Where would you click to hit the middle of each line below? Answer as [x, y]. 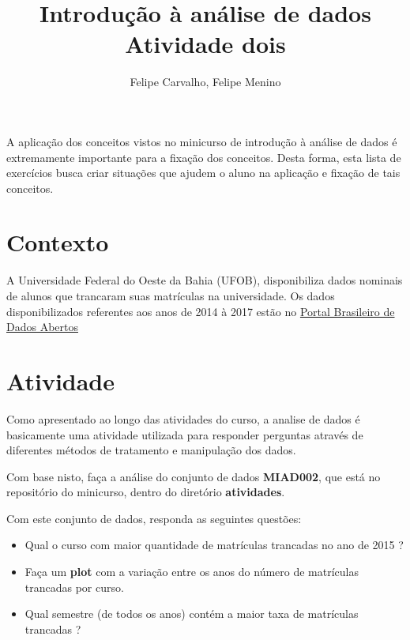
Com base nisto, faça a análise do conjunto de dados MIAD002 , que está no [194, 476]
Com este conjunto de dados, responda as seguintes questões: [154, 518]
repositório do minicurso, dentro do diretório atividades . [146, 492]
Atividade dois [205, 44]
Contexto [58, 242]
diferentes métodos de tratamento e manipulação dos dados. [151, 450]
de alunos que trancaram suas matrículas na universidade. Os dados [171, 296]
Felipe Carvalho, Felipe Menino [205, 82]
